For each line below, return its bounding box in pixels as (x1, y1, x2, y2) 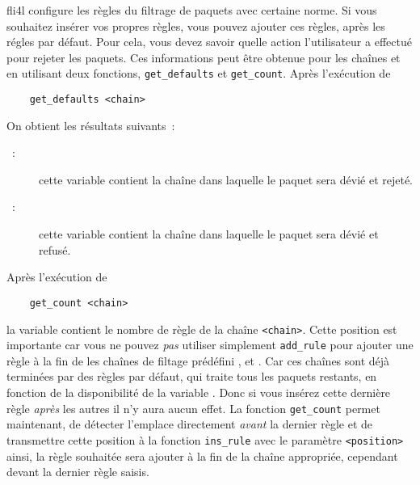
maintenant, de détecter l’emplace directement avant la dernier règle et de (6, 415, 373, 432)
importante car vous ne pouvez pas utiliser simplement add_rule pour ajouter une (6, 336, 414, 353)
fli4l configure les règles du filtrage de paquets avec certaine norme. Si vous (6, 2, 377, 18)
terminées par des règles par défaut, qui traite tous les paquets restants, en (6, 368, 377, 385)
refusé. (39, 241, 71, 258)
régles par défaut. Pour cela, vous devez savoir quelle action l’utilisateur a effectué (6, 33, 412, 50)
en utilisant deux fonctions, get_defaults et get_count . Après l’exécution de (6, 65, 391, 82)
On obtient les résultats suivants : (6, 116, 175, 133)
